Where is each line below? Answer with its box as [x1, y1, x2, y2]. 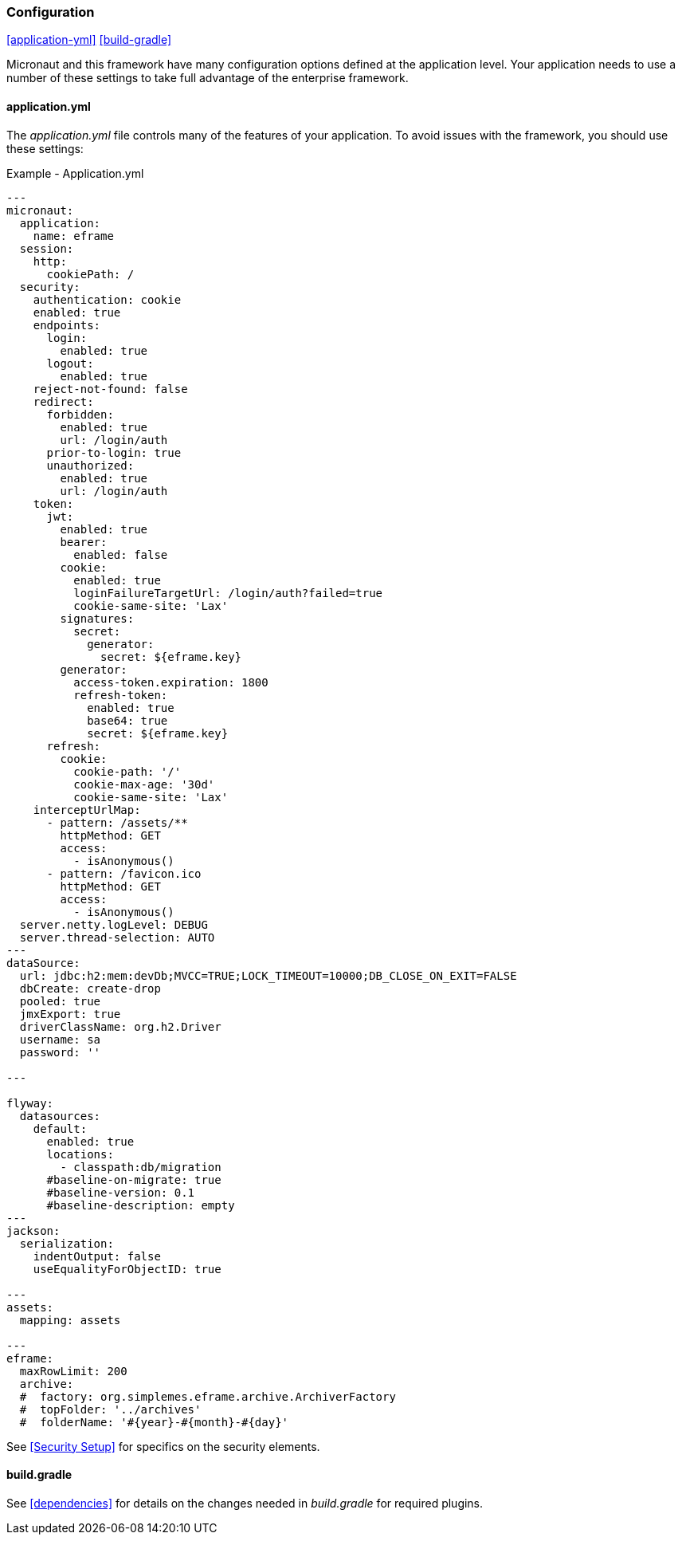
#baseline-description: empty [46, 1198, 235, 1212]
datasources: [19, 1109, 101, 1122]
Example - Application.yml [6, 166, 144, 180]
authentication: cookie [33, 293, 182, 306]
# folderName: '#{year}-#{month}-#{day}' [19, 1415, 289, 1429]
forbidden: [46, 407, 114, 421]
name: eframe [33, 229, 114, 242]
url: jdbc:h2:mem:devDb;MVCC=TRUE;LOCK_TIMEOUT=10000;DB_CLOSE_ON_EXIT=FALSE [19, 969, 517, 982]
